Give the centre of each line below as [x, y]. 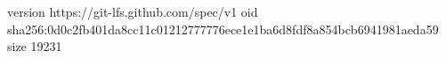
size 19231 [35, 46]
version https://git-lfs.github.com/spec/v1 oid [133, 11]
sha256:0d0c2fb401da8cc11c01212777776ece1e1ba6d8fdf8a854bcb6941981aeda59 [223, 29]
